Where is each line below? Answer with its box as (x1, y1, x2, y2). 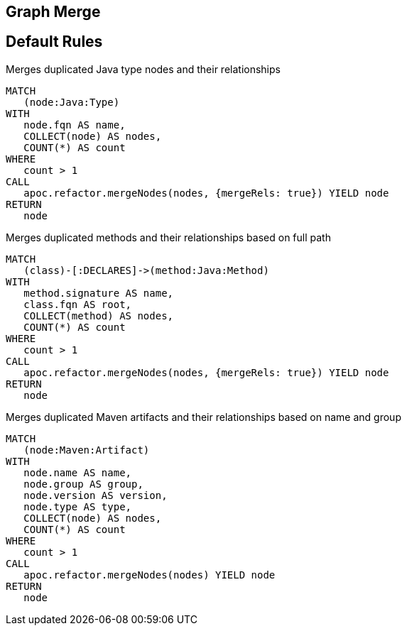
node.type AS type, (23, 500, 132, 512)
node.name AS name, (23, 466, 132, 478)
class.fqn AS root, (23, 298, 132, 310)
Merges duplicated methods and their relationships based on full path (6, 231, 331, 243)
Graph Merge (6, 3, 101, 21)
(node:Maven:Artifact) (23, 444, 150, 456)
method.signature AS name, (23, 287, 174, 299)
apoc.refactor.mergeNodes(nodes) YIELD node (23, 569, 276, 581)
